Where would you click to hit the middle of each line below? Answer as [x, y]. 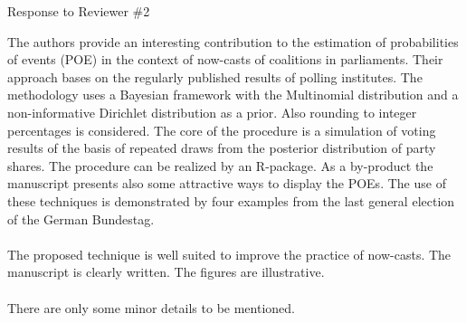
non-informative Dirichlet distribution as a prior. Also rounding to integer [212, 112]
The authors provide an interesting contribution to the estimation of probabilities [233, 41]
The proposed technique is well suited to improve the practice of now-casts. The [229, 254]
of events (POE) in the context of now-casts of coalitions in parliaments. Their [225, 59]
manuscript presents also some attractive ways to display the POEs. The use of [227, 183]
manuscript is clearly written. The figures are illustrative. [166, 272]
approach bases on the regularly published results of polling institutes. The [215, 76]
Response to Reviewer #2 [79, 11]
